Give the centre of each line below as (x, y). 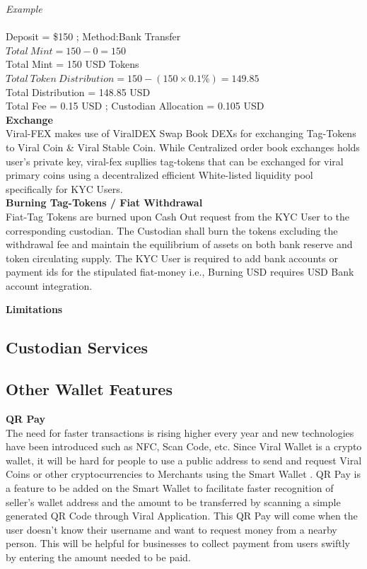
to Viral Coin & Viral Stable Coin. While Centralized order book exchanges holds (183, 147)
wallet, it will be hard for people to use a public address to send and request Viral (184, 460)
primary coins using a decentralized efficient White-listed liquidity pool (159, 175)
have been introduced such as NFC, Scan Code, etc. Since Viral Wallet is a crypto (184, 446)
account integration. (49, 285)
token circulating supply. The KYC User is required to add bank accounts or (172, 258)
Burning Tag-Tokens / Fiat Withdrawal (104, 203)
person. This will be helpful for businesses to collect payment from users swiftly (178, 543)
